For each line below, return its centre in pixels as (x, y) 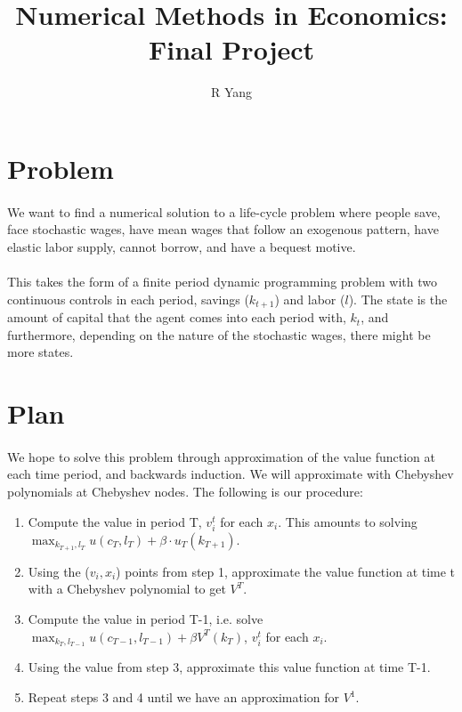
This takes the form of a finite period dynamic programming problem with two (222, 282)
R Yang (231, 92)
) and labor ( (310, 299)
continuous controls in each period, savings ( (128, 299)
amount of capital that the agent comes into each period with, (177, 317)
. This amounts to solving (348, 521)
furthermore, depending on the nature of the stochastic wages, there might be (219, 334)
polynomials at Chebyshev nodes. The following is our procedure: (185, 492)
